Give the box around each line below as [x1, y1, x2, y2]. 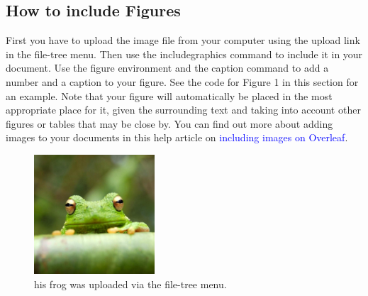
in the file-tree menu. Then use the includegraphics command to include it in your [6, 46, 363, 61]
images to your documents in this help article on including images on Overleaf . [6, 130, 348, 145]
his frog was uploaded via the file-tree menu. [34, 276, 227, 291]
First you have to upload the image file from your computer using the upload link [6, 33, 360, 48]
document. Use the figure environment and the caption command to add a [6, 60, 329, 75]
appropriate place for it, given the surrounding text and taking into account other [6, 102, 361, 117]
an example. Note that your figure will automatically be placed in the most [6, 88, 333, 103]
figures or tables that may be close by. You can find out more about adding [6, 116, 333, 131]
